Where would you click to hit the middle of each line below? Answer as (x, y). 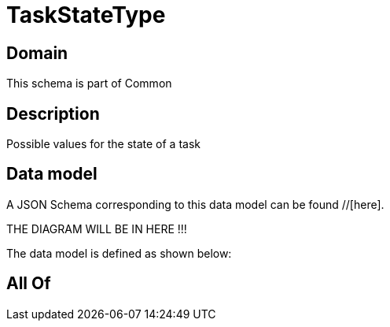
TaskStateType (86, 15)
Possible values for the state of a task (103, 144)
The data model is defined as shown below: (119, 253)
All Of (29, 284)
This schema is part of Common (89, 84)
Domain (37, 53)
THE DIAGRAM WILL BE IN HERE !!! (97, 229)
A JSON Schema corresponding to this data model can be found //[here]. (195, 204)
